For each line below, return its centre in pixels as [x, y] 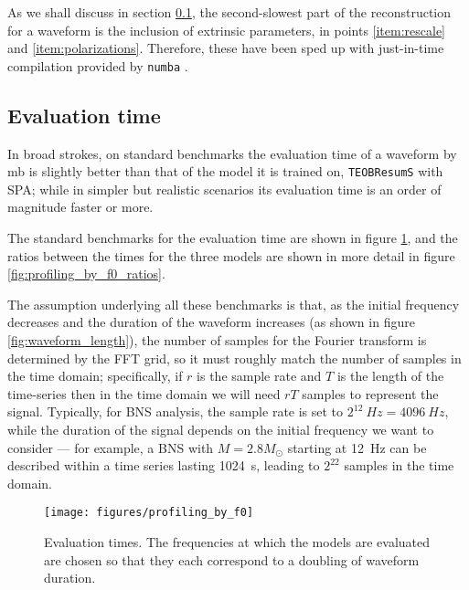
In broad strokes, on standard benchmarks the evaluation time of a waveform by [232, 153]
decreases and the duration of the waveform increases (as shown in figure [211, 322]
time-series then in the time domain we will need [144, 393]
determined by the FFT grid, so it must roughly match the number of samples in [234, 358]
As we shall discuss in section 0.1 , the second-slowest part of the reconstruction [229, 12]
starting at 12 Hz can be [357, 447]
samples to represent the [370, 393]
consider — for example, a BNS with [111, 447]
